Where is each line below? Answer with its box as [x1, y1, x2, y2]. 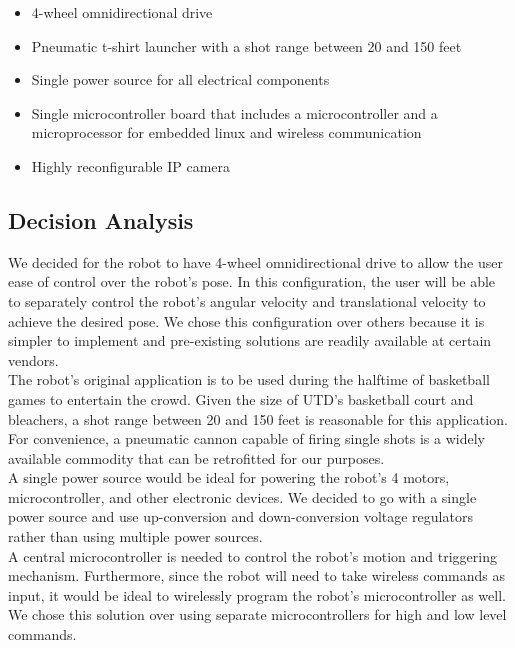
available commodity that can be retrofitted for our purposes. [8, 447, 385, 468]
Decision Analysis [8, 204, 194, 235]
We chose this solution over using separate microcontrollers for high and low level [8, 604, 507, 625]
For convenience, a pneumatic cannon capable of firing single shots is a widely [8, 428, 485, 449]
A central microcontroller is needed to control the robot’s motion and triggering [8, 545, 497, 566]
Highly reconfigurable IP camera [31, 155, 231, 176]
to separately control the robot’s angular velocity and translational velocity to [8, 290, 486, 311]
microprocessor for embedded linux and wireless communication [31, 122, 422, 143]
